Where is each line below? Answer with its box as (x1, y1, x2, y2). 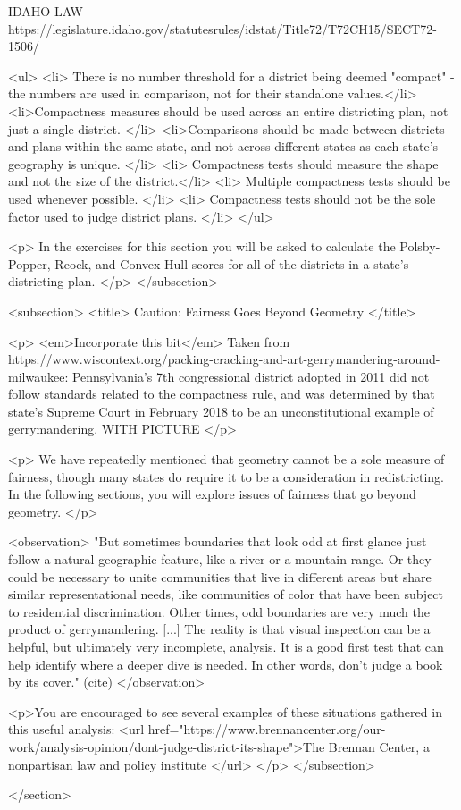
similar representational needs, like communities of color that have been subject (8, 585, 444, 603)
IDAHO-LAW (8, 2, 83, 20)
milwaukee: (8, 367, 69, 385)
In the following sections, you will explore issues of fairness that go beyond (8, 485, 416, 503)
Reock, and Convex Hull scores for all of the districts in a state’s (54, 254, 409, 273)
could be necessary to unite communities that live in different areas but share (8, 567, 432, 586)
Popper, (8, 254, 51, 273)
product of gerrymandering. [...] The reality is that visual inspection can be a (8, 620, 431, 638)
